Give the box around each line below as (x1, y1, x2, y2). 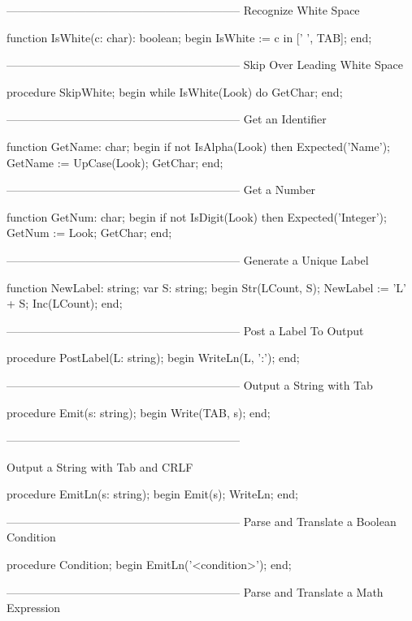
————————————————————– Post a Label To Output (7, 321, 364, 339)
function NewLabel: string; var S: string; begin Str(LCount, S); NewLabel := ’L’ (7, 278, 406, 295)
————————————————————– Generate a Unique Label (7, 251, 369, 268)
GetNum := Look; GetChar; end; (7, 224, 172, 241)
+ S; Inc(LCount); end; (7, 295, 123, 312)
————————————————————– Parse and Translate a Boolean (7, 512, 397, 529)
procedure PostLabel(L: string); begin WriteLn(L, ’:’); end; (7, 349, 300, 366)
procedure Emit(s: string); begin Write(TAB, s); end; (7, 403, 271, 420)
